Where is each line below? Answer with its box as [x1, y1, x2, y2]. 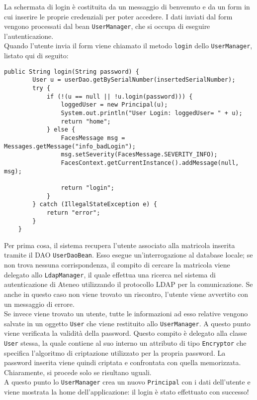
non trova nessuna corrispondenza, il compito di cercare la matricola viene [4, 260, 230, 270]
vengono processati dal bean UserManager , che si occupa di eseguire [4, 21, 210, 31]
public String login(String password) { [4, 68, 140, 75]
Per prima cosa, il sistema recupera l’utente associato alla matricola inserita [4, 240, 235, 250]
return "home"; [61, 118, 111, 125]
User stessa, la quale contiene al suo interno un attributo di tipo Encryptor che [4, 337, 247, 348]
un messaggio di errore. [4, 298, 75, 309]
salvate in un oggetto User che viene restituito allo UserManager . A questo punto [4, 318, 251, 328]
